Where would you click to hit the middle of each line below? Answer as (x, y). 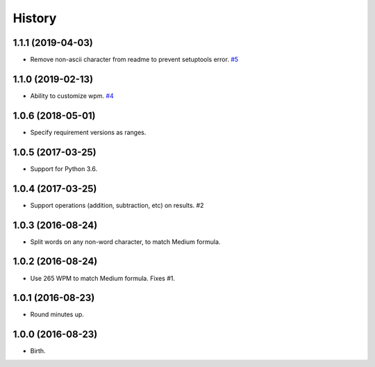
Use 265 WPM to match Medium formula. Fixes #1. (102, 278)
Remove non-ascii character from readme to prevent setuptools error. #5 (134, 60)
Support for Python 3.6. (64, 169)
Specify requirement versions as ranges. (88, 132)
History (35, 18)
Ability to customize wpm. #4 (72, 96)
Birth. (38, 351)
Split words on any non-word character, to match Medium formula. (125, 242)
